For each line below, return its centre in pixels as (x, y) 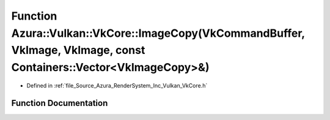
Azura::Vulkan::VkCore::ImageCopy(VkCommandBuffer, (158, 33)
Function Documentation (60, 103)
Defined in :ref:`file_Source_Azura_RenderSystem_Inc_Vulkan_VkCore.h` (117, 85)
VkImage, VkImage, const (78, 51)
